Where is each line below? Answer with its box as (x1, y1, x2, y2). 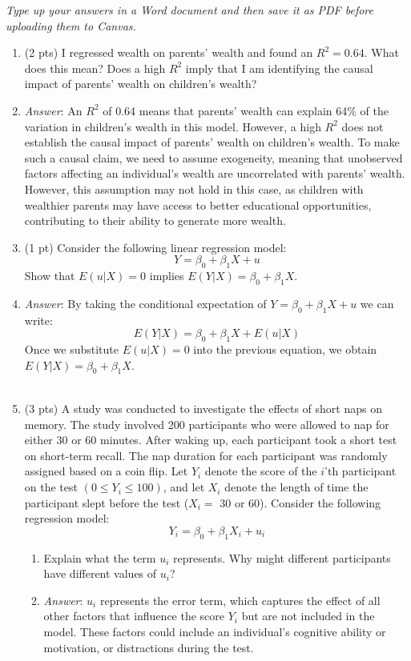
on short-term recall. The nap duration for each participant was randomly (24, 447, 388, 463)
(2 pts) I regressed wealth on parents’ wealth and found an (24, 44, 313, 61)
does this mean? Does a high (24, 59, 166, 76)
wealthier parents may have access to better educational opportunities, (24, 196, 372, 213)
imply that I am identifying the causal (185, 59, 373, 76)
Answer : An (24, 102, 83, 118)
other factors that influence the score (43, 607, 225, 624)
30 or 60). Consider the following (220, 494, 381, 511)
